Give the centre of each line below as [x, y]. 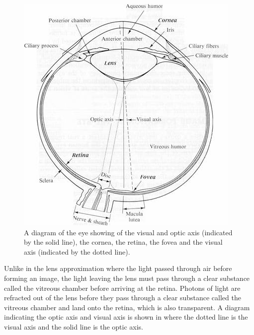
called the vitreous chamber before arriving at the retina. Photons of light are [122, 288]
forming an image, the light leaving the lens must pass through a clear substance [127, 278]
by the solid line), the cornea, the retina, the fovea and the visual [123, 242]
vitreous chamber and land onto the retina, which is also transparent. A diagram [127, 307]
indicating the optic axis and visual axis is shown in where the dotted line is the [126, 317]
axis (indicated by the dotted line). [77, 251]
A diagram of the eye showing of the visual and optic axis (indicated [128, 232]
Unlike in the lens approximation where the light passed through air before [118, 268]
